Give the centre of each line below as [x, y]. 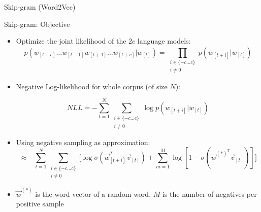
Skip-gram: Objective [37, 24]
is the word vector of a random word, [93, 193]
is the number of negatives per [209, 193]
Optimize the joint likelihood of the [71, 41]
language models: [164, 41]
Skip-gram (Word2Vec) [40, 7]
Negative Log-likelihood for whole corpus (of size [92, 86]
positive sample [40, 204]
